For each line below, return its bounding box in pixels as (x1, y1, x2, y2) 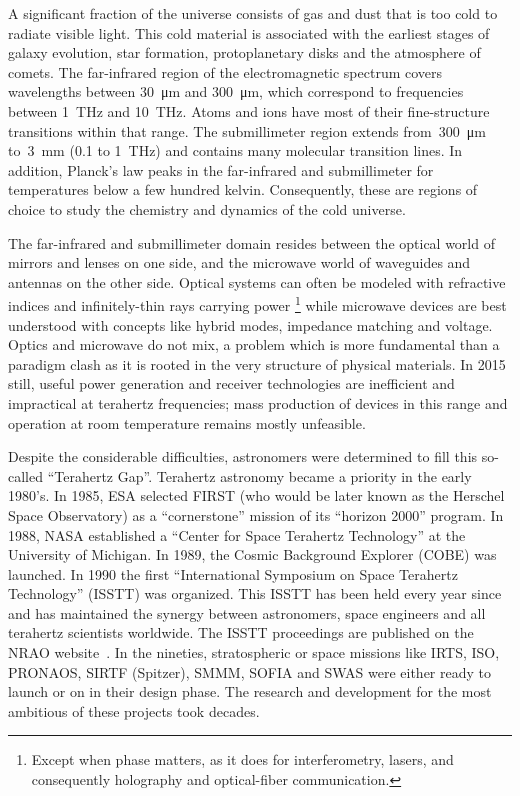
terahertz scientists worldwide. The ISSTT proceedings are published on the (8, 622, 474, 643)
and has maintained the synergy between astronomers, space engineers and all (8, 602, 486, 623)
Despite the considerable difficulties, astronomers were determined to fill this (8, 446, 478, 467)
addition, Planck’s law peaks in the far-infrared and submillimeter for (8, 159, 434, 180)
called (8, 465, 43, 486)
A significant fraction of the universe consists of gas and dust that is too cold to (8, 3, 498, 23)
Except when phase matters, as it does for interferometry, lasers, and (31, 749, 454, 770)
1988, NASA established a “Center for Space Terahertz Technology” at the (8, 524, 466, 545)
